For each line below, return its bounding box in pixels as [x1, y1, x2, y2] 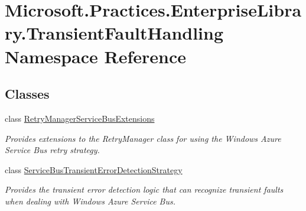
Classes [5, 85, 50, 103]
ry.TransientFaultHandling [5, 21, 224, 45]
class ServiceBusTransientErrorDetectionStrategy [5, 163, 183, 176]
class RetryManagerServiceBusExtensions [5, 112, 155, 124]
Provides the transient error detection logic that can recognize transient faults [5, 183, 284, 196]
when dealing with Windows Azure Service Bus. [5, 194, 176, 207]
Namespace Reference [5, 44, 186, 68]
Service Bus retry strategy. [5, 144, 100, 156]
